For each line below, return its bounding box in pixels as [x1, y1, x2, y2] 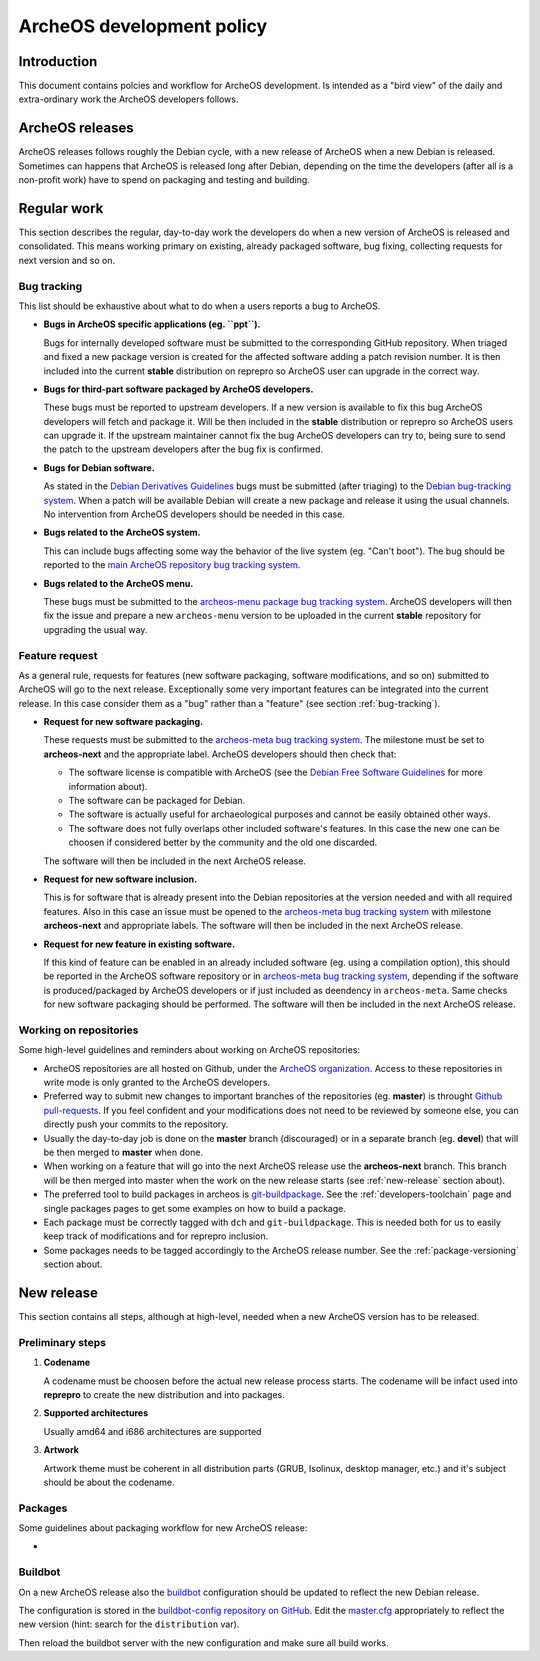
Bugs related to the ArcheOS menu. [43, 577, 194, 589]
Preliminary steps [18, 1335, 107, 1349]
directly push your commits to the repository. [43, 1118, 229, 1130]
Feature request [18, 648, 98, 662]
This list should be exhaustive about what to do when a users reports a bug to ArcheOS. [18, 300, 381, 312]
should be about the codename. [43, 1476, 175, 1488]
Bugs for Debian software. [43, 461, 155, 474]
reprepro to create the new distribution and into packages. [43, 1388, 285, 1400]
